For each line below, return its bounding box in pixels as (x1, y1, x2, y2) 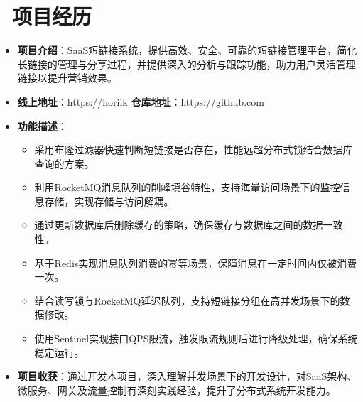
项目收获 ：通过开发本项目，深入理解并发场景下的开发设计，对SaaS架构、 (17, 369, 357, 384)
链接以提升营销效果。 (17, 70, 117, 85)
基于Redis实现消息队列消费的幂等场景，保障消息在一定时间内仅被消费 (34, 255, 357, 270)
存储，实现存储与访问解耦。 (44, 193, 174, 208)
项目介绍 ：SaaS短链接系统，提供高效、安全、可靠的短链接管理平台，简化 (17, 43, 357, 58)
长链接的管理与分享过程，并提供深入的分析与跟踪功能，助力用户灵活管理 (17, 56, 356, 71)
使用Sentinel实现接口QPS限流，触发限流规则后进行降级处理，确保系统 (34, 331, 358, 346)
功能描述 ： (17, 118, 67, 133)
